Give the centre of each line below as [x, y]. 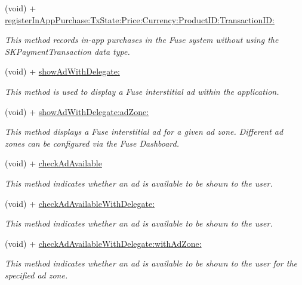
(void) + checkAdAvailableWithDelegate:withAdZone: [103, 243]
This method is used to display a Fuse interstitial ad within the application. [142, 91]
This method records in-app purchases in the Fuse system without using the [142, 40]
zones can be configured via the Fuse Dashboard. [92, 143]
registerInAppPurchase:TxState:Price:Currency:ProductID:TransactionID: [140, 19]
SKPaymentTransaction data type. [67, 51]
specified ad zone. [36, 275]
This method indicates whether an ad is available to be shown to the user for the [151, 263]
